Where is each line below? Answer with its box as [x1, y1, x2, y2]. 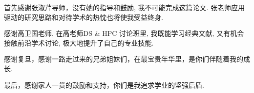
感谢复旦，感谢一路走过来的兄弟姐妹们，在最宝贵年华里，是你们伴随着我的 [4, 54, 243, 64]
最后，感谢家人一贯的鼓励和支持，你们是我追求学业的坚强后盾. [4, 79, 204, 90]
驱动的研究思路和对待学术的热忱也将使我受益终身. [4, 12, 163, 22]
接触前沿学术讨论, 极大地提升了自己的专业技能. [4, 37, 154, 47]
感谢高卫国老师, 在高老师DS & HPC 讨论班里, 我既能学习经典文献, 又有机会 [4, 28, 244, 38]
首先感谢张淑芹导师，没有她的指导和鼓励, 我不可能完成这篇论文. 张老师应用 [4, 2, 245, 12]
